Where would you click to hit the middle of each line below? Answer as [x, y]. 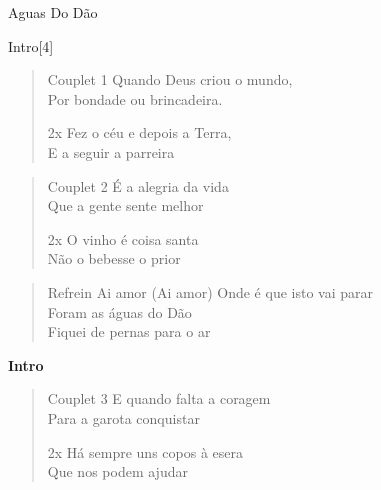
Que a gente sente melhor [125, 205]
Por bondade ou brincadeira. [135, 98]
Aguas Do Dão [53, 12]
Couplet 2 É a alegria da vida [138, 185]
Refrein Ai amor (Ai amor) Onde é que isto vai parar [210, 291]
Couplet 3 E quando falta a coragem [159, 398]
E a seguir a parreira [111, 151]
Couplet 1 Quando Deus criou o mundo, [170, 79]
